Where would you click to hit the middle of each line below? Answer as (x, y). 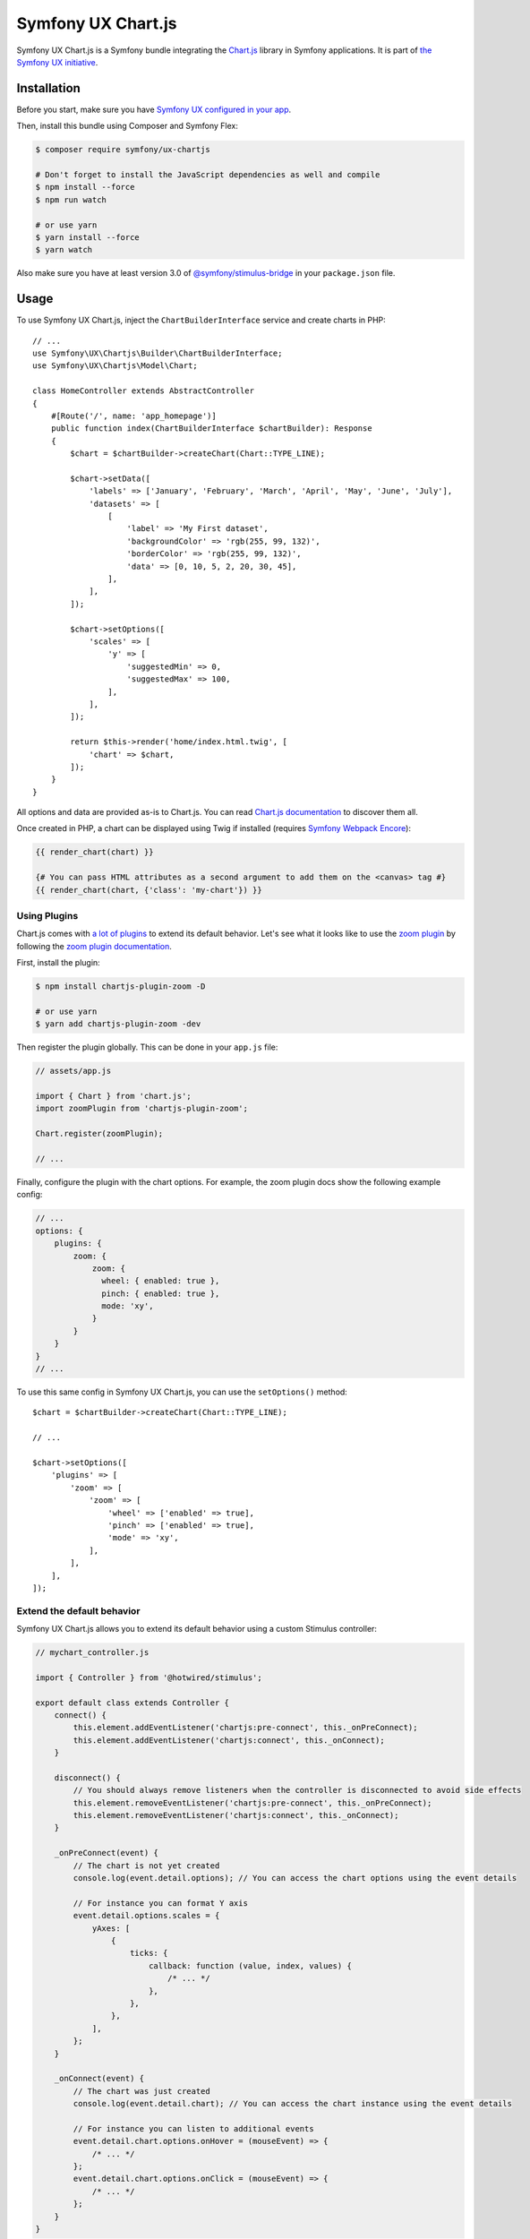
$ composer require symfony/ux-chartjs (123, 150)
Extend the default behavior (78, 1610)
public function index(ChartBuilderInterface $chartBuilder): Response (211, 429)
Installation (48, 88)
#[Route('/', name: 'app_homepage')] (133, 416)
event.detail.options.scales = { (146, 1916)
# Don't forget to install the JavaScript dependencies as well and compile (208, 175)
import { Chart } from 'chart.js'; (113, 1096)
